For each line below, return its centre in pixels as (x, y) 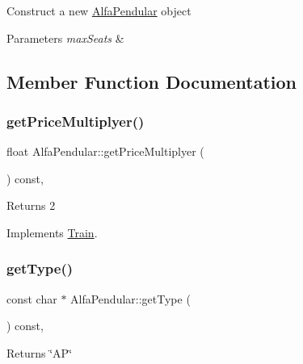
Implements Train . (52, 232)
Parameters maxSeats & (65, 38)
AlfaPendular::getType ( (130, 298)
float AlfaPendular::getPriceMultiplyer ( (105, 151)
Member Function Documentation (152, 81)
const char (32, 298)
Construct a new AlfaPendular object (99, 10)
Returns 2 (31, 205)
